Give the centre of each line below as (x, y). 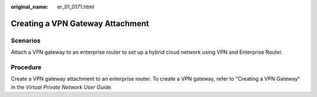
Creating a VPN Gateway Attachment (80, 23)
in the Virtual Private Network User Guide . (62, 87)
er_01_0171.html (76, 7)
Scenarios (26, 40)
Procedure (26, 67)
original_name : (30, 7)
